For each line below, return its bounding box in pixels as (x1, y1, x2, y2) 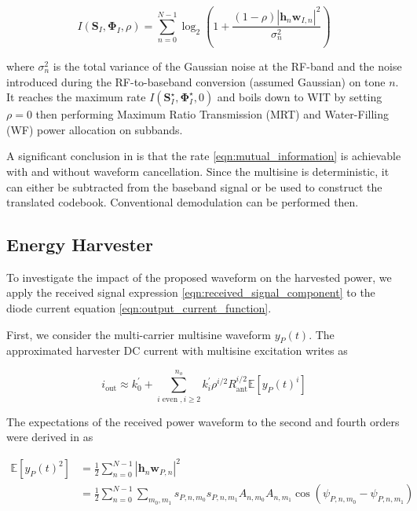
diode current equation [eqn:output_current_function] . (6, 300, 272, 316)
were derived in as (6, 429, 93, 445)
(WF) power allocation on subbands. (6, 121, 183, 137)
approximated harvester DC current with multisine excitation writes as (6, 342, 348, 359)
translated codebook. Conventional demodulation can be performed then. (6, 194, 359, 210)
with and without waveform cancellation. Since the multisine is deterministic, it (6, 162, 390, 179)
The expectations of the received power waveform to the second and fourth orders (6, 413, 400, 429)
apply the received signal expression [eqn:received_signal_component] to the (6, 284, 375, 301)
